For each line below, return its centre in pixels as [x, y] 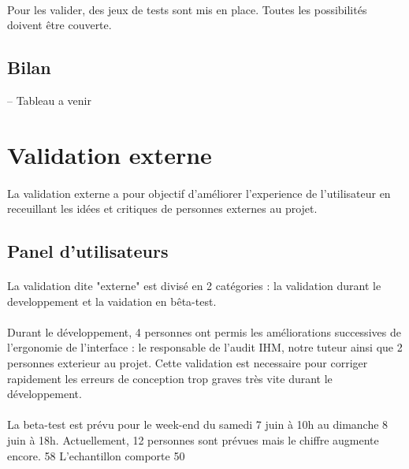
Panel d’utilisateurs [88, 251]
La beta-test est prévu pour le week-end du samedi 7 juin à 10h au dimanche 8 [198, 424]
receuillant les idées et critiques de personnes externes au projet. [162, 208]
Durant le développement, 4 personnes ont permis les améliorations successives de [204, 331]
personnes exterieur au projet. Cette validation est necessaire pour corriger [188, 363]
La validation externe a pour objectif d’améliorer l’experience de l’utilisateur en [199, 193]
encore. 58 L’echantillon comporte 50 [96, 455]
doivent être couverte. [59, 25]
